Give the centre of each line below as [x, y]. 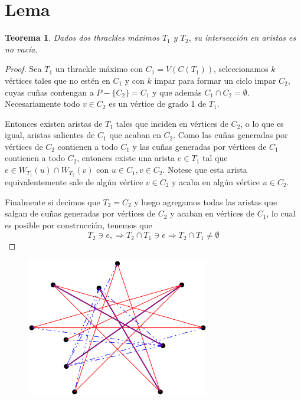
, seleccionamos [241, 69]
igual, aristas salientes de [50, 135]
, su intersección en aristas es [242, 37]
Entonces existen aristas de [54, 123]
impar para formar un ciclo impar [215, 80]
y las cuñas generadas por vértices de [199, 146]
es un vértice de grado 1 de [158, 104]
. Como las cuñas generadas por [230, 135]
